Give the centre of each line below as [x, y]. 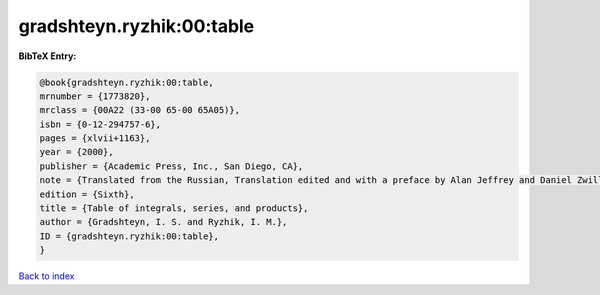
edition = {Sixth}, [87, 194]
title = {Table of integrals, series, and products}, [174, 208]
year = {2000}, [76, 152]
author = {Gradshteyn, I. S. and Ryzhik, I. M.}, [163, 222]
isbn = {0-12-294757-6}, [100, 124]
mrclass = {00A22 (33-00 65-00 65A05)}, [139, 110]
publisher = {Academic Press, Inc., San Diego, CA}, [171, 166]
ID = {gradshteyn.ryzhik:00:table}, [129, 236]
